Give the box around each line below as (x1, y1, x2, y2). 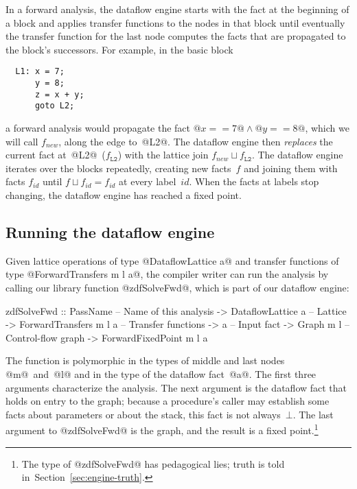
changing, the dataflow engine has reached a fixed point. (5, 187, 242, 202)
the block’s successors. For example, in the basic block (5, 42, 233, 56)
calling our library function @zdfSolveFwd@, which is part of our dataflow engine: (5, 280, 349, 294)
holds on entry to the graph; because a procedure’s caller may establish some (5, 394, 330, 408)
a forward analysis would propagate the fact (5, 121, 191, 134)
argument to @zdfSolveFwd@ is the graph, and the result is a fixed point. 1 (5, 421, 319, 437)
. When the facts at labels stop (189, 174, 319, 189)
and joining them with (244, 160, 338, 175)
